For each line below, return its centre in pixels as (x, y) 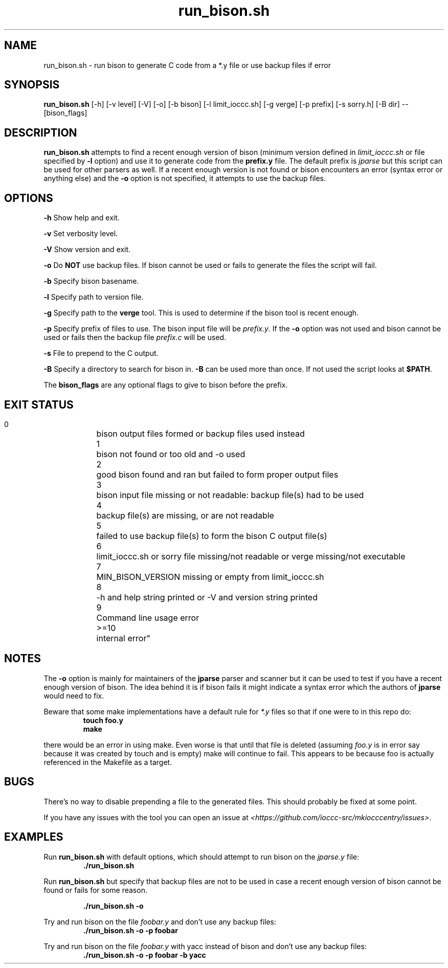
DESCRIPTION (41, 132)
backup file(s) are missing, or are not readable (185, 515)
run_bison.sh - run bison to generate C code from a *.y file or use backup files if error (187, 65)
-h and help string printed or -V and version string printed (207, 597)
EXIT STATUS (39, 404)
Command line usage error (148, 617)
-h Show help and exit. (82, 218)
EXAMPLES (34, 837)
